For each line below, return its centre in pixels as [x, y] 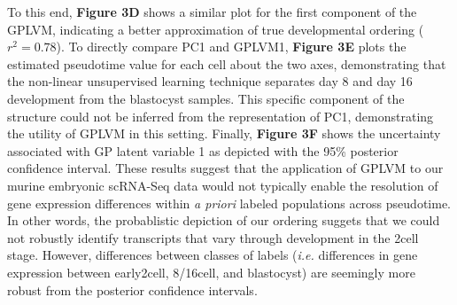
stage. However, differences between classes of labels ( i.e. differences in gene [213, 255]
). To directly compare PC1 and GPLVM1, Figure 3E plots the [231, 47]
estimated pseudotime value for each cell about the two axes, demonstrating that [227, 63]
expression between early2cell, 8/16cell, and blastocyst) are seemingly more [211, 272]
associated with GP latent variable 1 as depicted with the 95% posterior [203, 150]
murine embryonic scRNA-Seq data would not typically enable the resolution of [223, 185]
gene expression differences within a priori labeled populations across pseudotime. [229, 203]
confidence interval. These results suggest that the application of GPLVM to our [225, 168]
